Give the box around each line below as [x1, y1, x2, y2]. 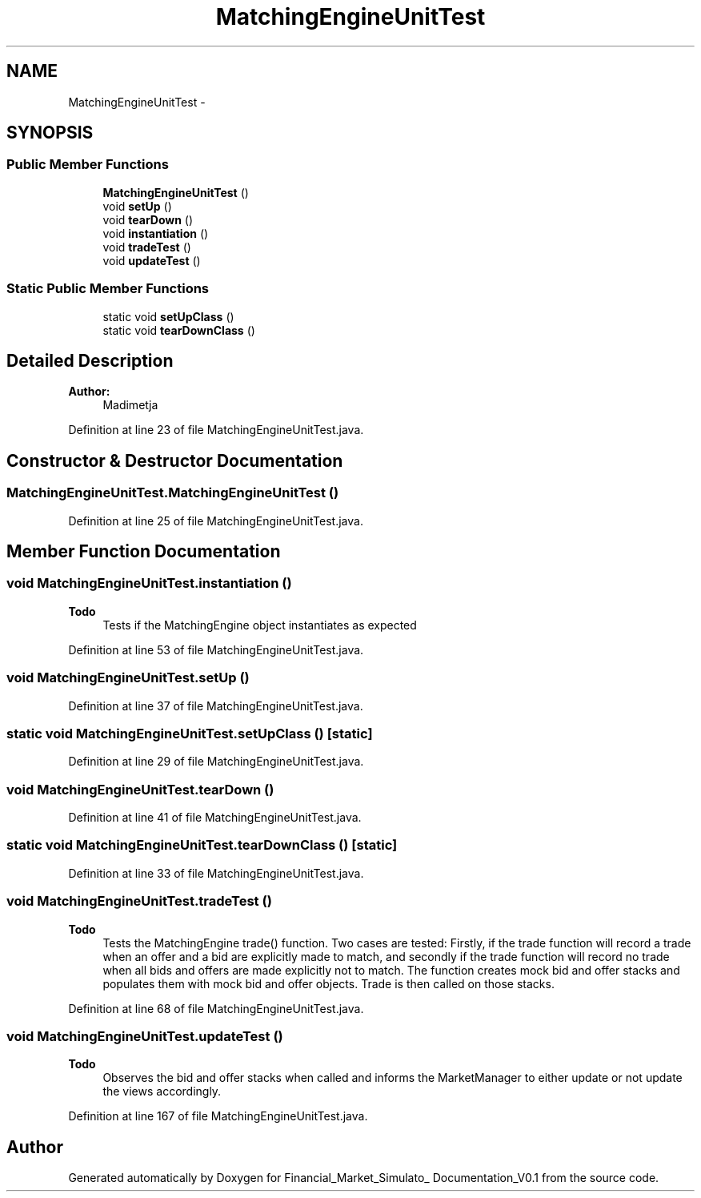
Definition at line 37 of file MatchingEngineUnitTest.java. [68, 698, 363, 713]
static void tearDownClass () [102, 323, 255, 337]
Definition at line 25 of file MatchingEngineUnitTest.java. [68, 513, 363, 528]
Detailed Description [6, 350, 174, 371]
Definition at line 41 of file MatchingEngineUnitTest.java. [68, 810, 362, 825]
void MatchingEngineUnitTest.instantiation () [6, 575, 292, 592]
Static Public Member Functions [6, 280, 210, 297]
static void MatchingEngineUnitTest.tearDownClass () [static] [6, 837, 398, 854]
